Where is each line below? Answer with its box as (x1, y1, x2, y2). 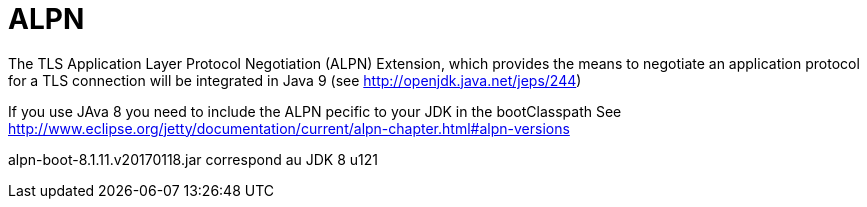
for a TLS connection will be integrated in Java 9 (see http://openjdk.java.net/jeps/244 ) (8, 71, 582, 89)
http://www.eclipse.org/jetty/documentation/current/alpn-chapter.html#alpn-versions (8, 119, 570, 137)
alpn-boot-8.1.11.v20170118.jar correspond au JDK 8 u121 (8, 150, 378, 168)
